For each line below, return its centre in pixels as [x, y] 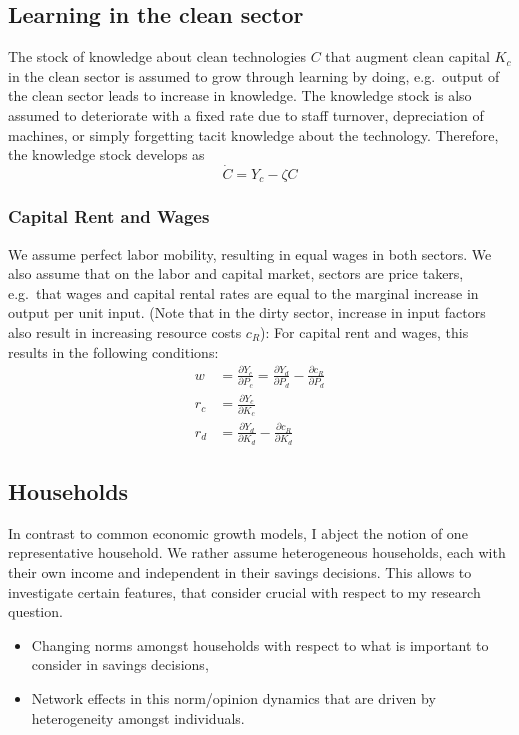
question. [35, 611]
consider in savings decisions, [120, 664]
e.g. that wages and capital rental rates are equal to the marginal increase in [243, 292]
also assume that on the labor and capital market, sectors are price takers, [236, 273]
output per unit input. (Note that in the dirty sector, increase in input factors [247, 312]
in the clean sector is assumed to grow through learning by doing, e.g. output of [254, 75]
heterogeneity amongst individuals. [138, 717]
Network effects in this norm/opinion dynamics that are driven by [233, 697]
